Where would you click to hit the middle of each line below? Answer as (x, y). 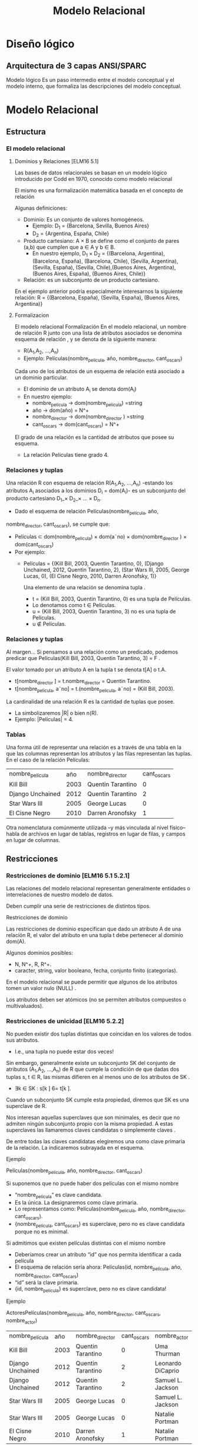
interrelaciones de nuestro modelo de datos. (60, 895)
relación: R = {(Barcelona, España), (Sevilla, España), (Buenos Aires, (97, 298)
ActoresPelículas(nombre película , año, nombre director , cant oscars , (83, 1314)
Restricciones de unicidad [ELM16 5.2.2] (65, 1021)
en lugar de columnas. (33, 840)
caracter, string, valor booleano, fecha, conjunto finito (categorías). (96, 970)
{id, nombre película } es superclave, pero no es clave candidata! (90, 1289)
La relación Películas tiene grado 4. (66, 455)
